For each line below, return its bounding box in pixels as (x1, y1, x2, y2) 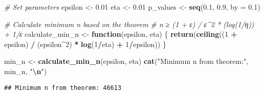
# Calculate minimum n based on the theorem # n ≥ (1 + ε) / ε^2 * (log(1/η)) (4, 18, 254, 29)
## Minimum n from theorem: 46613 (4, 84, 122, 91)
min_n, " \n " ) (4, 65, 47, 76)
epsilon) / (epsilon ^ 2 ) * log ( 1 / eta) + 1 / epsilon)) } (4, 38, 166, 49)
